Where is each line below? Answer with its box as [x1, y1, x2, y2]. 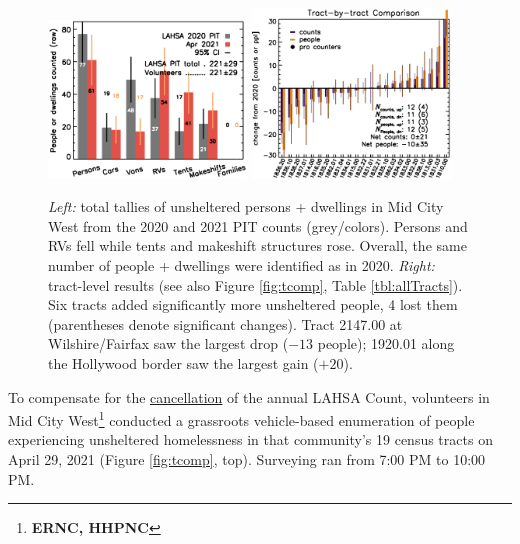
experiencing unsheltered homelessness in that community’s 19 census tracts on [8, 429, 493, 450]
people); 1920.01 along [317, 333, 455, 354]
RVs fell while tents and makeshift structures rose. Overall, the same [48, 235, 467, 256]
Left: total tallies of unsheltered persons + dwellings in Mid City [48, 196, 444, 217]
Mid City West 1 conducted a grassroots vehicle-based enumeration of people [8, 407, 475, 430]
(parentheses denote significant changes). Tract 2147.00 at [48, 313, 403, 334]
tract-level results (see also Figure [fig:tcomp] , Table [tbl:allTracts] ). [48, 274, 463, 295]
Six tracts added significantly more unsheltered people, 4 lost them [48, 294, 458, 315]
